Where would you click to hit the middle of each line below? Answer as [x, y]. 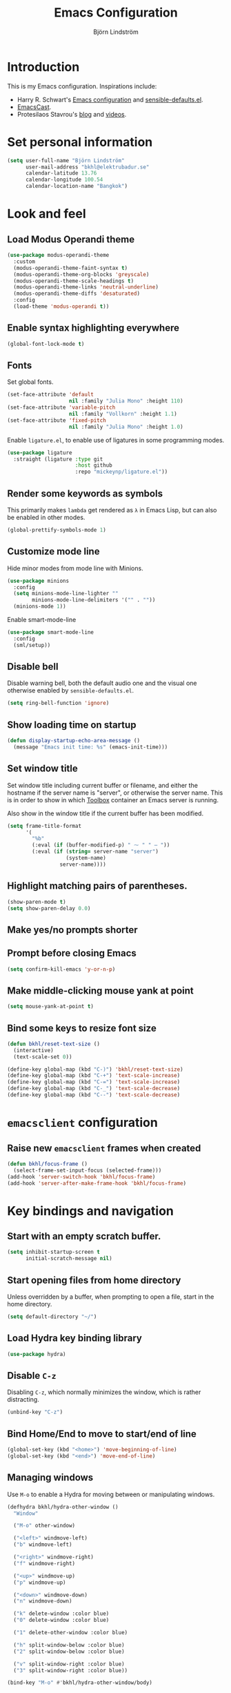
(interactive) [33, 1050]
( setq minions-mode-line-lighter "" [66, 594]
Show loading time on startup [72, 725]
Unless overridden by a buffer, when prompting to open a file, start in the [111, 1297]
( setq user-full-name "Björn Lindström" [66, 160]
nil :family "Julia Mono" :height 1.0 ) [126, 427]
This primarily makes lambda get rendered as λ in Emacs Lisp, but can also [112, 510]
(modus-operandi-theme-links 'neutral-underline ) [86, 287]
